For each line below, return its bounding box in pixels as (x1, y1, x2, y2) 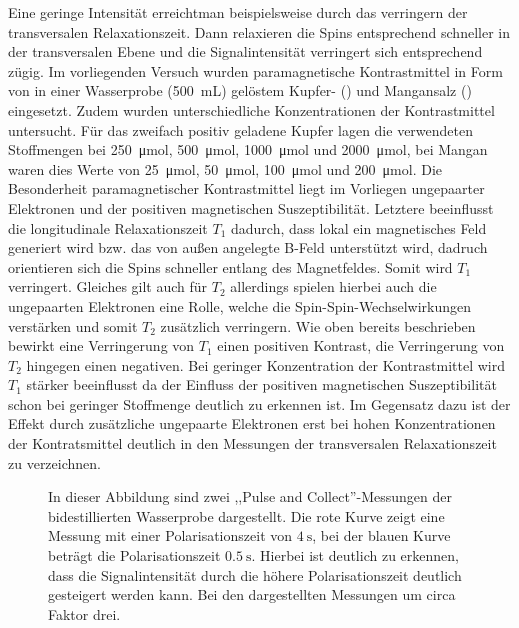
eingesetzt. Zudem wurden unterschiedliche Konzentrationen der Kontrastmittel (8, 99, 495, 120)
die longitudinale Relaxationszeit (8, 217, 208, 238)
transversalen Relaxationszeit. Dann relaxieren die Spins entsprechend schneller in (8, 21, 510, 42)
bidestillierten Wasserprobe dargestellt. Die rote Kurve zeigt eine (48, 505, 445, 526)
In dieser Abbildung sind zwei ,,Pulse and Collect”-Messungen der (48, 486, 452, 507)
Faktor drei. (48, 603, 121, 624)
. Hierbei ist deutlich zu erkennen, (251, 545, 459, 566)
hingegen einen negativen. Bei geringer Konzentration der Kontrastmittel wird (26, 354, 505, 375)
